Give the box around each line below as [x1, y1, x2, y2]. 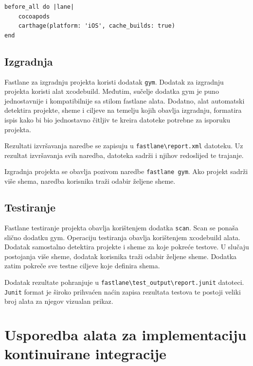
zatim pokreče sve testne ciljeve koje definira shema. [4, 261, 160, 271]
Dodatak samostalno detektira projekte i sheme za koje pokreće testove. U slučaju [4, 242, 249, 252]
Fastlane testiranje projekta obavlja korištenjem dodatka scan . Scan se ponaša [4, 222, 238, 232]
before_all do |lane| [4, 3, 74, 10]
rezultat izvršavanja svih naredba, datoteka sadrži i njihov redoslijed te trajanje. [4, 150, 244, 160]
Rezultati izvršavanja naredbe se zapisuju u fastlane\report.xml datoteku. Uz [4, 140, 243, 151]
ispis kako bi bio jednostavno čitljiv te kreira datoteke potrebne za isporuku [4, 115, 231, 125]
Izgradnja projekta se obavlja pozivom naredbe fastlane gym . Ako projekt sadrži [4, 166, 248, 176]
